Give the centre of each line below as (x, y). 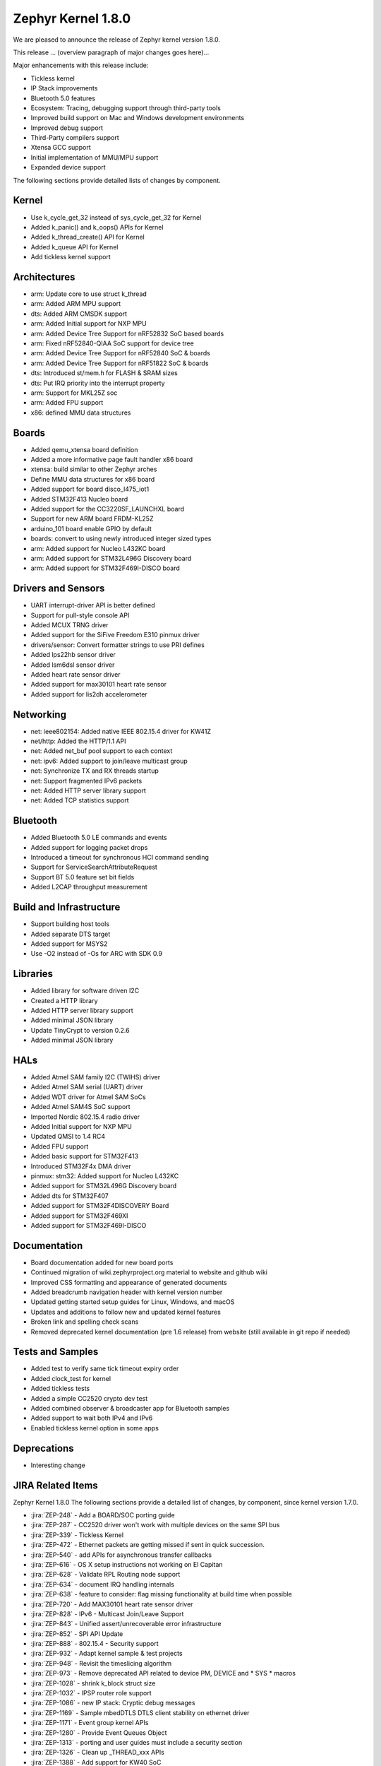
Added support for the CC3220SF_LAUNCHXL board (108, 509)
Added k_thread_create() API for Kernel (87, 237)
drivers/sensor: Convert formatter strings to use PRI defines (117, 645)
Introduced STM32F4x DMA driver (81, 1166)
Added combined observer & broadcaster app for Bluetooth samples (130, 1409)
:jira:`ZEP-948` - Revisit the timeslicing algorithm (101, 1663)
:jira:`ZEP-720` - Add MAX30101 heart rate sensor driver (112, 1604)
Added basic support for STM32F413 (85, 1156)
